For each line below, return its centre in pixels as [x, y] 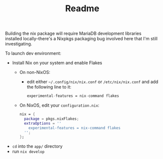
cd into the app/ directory [37, 146]
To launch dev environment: [33, 53]
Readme [82, 9]
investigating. [19, 44]
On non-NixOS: [35, 72]
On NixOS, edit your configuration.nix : [59, 105]
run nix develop [28, 152]
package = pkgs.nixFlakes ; [51, 119]
